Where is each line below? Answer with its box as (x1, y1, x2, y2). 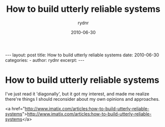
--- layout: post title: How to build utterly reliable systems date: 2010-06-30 (5, 52, 160, 58)
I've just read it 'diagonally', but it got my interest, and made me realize (5, 90, 150, 97)
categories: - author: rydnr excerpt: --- (5, 57, 85, 63)
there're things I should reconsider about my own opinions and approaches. (5, 96, 160, 102)
